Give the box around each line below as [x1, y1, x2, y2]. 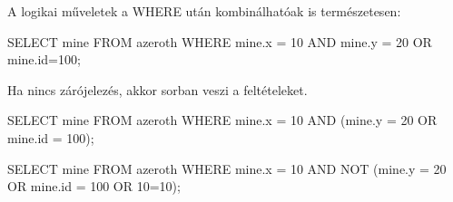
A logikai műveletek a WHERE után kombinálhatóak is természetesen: [7, 2, 401, 20]
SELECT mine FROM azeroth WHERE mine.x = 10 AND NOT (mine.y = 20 [7, 159, 447, 178]
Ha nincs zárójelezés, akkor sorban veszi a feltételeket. [7, 80, 308, 99]
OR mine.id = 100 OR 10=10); [7, 177, 181, 196]
